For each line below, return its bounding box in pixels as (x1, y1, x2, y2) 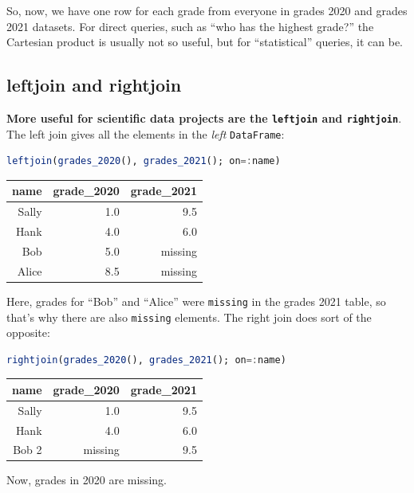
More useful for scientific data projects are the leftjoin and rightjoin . (6, 109, 402, 126)
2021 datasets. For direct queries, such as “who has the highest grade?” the (6, 18, 374, 34)
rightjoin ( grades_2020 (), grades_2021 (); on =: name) (6, 354, 286, 366)
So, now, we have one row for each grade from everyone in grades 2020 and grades (6, 2, 408, 18)
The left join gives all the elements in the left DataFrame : (6, 125, 285, 142)
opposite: (6, 324, 50, 341)
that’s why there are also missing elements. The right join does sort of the (6, 308, 372, 325)
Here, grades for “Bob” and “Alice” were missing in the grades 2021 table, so (6, 292, 386, 309)
